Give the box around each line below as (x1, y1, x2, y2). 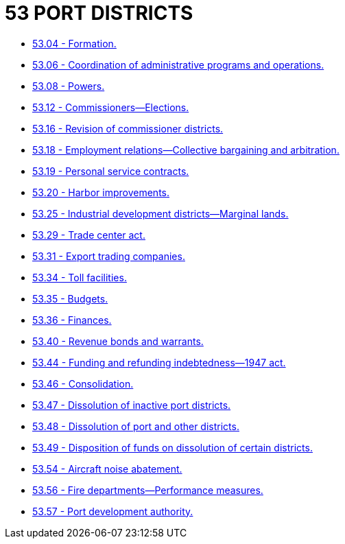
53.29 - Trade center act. (32, 228, 145, 241)
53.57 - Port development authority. (32, 505, 193, 517)
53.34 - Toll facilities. (32, 271, 127, 283)
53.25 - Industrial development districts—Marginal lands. (32, 207, 289, 220)
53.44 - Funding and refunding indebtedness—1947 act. (32, 356, 286, 368)
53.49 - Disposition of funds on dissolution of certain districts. (32, 441, 313, 453)
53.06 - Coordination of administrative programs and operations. (32, 58, 324, 71)
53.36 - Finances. (32, 314, 112, 326)
